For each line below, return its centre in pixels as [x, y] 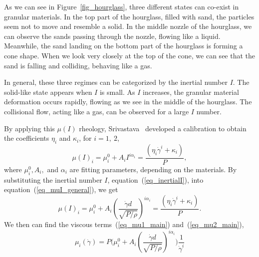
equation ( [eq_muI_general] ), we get [61, 189]
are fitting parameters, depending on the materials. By [153, 169]
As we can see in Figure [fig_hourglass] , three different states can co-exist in [122, 6]
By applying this [29, 128]
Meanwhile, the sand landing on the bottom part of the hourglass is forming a [124, 46]
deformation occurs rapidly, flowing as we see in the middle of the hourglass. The [128, 102]
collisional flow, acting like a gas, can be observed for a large [97, 111]
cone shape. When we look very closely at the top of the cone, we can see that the [130, 55]
